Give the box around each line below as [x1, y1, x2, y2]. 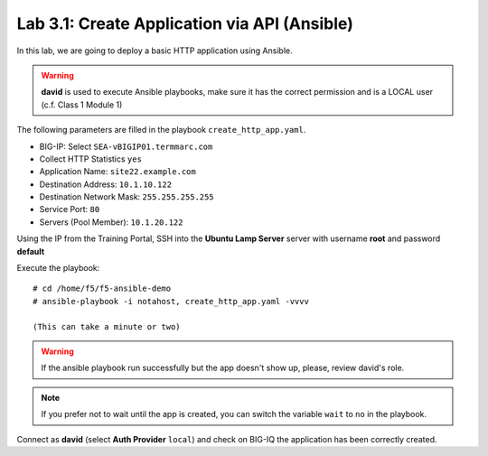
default [16, 246, 45, 256]
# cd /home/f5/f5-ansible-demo [33, 284, 172, 293]
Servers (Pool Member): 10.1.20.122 [39, 217, 183, 228]
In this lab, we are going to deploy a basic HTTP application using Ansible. [16, 45, 293, 56]
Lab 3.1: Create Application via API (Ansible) [16, 14, 354, 33]
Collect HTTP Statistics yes [39, 154, 142, 164]
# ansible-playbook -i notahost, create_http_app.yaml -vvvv [33, 296, 309, 306]
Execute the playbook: [16, 263, 100, 274]
